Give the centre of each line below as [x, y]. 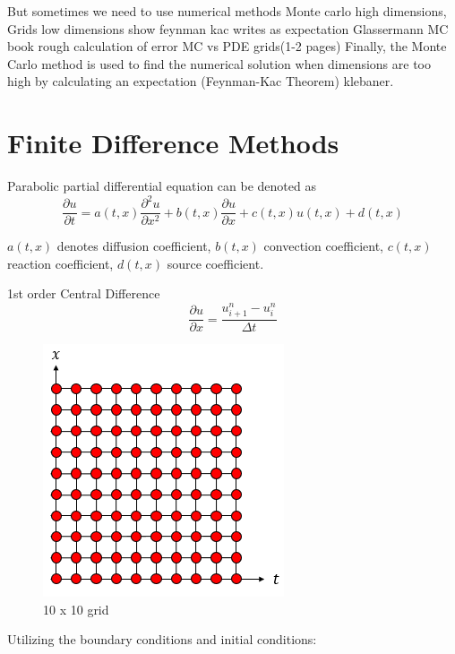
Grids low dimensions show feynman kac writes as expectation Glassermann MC [228, 28]
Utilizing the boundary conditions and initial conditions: [162, 639]
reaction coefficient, [60, 263]
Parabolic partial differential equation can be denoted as [162, 186]
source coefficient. [215, 263]
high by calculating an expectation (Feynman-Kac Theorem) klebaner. [201, 81]
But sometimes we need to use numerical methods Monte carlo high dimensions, [227, 11]
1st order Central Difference [84, 293]
